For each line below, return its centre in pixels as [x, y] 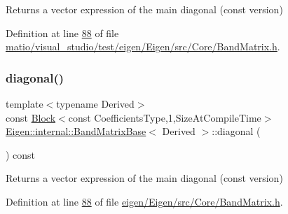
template [25, 104]
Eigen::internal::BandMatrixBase [76, 131]
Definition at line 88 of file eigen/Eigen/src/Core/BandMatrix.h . [144, 201]
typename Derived [95, 104]
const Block [31, 117]
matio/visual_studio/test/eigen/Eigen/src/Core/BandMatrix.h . [143, 47]
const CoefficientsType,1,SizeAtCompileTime [165, 117]
